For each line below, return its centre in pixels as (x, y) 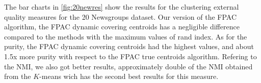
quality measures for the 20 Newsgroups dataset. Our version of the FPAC (121, 16)
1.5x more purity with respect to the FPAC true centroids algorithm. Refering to (130, 56)
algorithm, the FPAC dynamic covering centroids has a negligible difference (122, 27)
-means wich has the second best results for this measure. (129, 76)
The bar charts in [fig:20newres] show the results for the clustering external (122, 7)
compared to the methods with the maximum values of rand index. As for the (126, 36)
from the (18, 76)
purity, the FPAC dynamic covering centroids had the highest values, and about (129, 46)
